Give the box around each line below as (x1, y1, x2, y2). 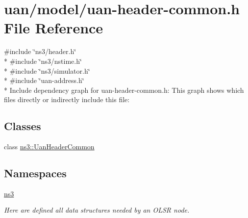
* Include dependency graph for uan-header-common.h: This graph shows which (4, 84, 244, 95)
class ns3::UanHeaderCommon (4, 141, 95, 152)
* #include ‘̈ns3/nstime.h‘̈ (4, 55, 82, 66)
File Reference (4, 18, 103, 38)
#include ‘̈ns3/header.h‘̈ (4, 46, 76, 56)
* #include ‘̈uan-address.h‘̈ (4, 75, 84, 85)
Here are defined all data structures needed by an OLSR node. (4, 205, 190, 215)
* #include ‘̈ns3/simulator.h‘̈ (4, 65, 90, 76)
